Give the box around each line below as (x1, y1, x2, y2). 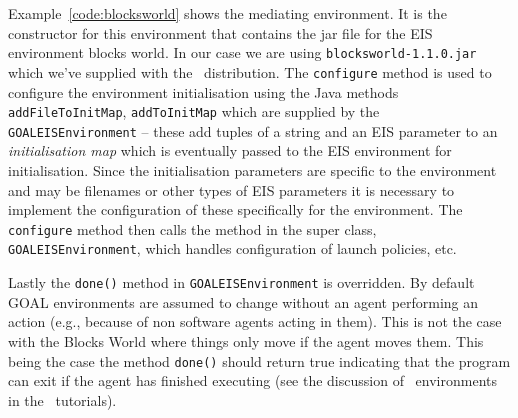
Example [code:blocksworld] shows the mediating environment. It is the (8, 3, 447, 23)
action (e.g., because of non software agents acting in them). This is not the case (8, 311, 502, 332)
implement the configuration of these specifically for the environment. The (8, 199, 463, 220)
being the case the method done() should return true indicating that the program (8, 350, 511, 371)
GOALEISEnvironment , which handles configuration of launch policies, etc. (8, 238, 457, 259)
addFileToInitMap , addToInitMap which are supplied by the (8, 101, 380, 122)
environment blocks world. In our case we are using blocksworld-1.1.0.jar (8, 42, 477, 63)
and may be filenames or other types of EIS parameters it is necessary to (8, 179, 455, 200)
